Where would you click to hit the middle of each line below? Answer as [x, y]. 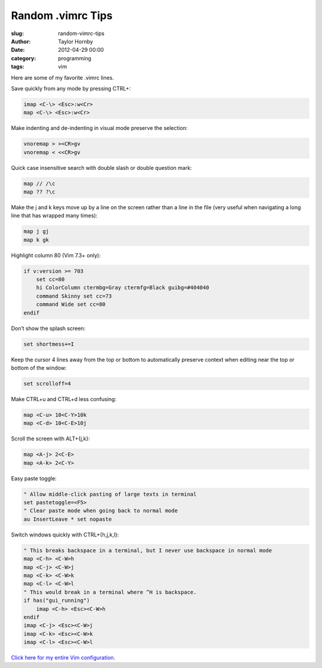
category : [24, 58]
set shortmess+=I [49, 344]
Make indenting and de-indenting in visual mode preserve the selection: [99, 128]
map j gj [36, 232]
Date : [18, 50]
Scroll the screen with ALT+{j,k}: [51, 439]
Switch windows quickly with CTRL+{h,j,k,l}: [65, 535]
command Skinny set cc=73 [74, 296]
